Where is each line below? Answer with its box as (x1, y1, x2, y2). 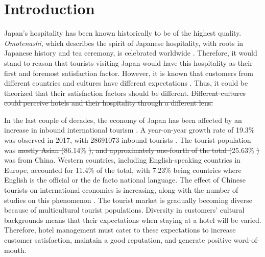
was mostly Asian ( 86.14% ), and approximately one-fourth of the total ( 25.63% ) (4, 144, 259, 155)
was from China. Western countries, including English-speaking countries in (4, 155, 240, 165)
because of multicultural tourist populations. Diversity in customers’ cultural (4, 204, 245, 215)
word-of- (233, 235, 260, 245)
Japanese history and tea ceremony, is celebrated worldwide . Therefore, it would (4, 47, 257, 58)
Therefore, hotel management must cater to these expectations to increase (4, 224, 236, 235)
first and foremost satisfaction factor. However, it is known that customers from (4, 67, 254, 78)
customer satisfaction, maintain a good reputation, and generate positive (4, 235, 231, 245)
